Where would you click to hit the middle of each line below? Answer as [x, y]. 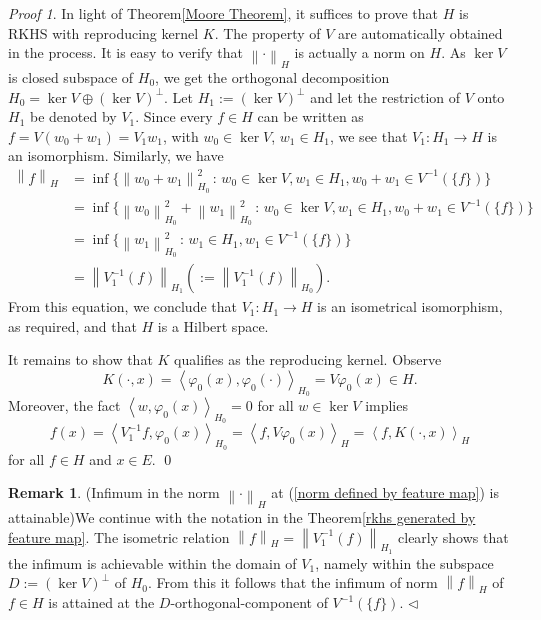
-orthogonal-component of [249, 602]
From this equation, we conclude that [122, 306]
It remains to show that [80, 359]
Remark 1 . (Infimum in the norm [114, 492]
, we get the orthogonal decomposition [272, 76]
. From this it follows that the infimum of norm [292, 582]
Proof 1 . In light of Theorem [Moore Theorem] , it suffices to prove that [223, 13]
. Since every [174, 116]
